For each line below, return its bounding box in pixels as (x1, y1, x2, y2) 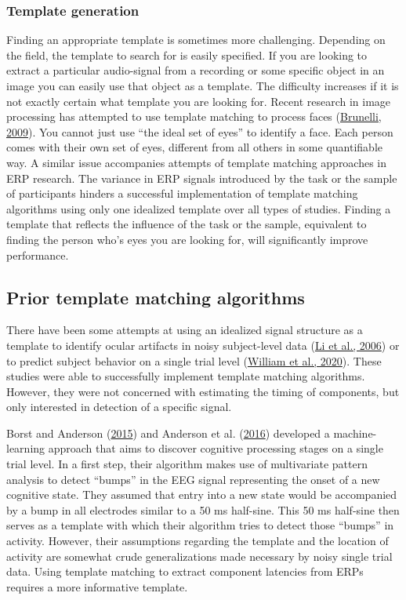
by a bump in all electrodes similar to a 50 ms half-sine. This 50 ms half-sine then (6, 501, 400, 518)
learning (6, 440, 45, 456)
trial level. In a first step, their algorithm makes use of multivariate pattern (6, 456, 368, 472)
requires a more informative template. (6, 578, 188, 595)
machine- (333, 424, 377, 441)
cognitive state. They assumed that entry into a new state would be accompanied (6, 486, 397, 503)
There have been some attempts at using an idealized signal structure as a (6, 322, 363, 338)
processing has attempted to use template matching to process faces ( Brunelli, (6, 108, 382, 125)
